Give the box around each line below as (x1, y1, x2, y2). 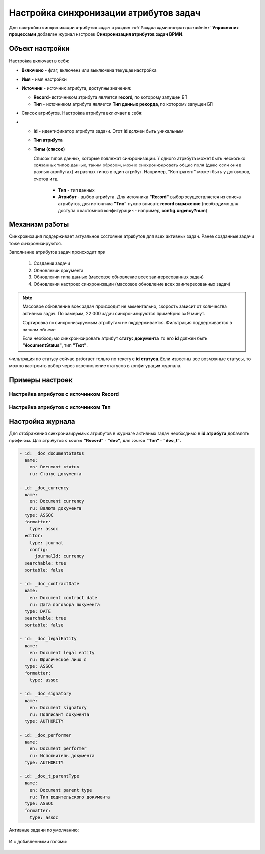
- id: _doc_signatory (19, 691, 72, 697)
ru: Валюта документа (29, 505, 82, 511)
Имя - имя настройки (21, 76, 67, 82)
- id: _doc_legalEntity (19, 636, 77, 642)
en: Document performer (29, 746, 87, 751)
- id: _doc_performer (19, 732, 72, 738)
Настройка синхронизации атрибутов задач (9, 7, 201, 18)
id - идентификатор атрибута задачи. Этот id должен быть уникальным (33, 128, 184, 134)
